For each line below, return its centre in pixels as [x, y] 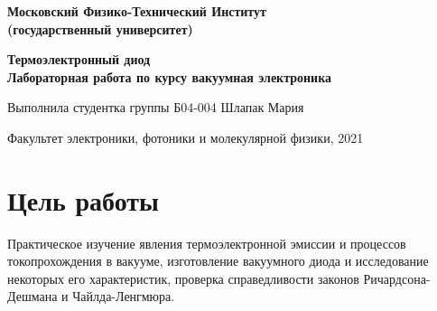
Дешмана [33, 296]
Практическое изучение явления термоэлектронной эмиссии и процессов [207, 243]
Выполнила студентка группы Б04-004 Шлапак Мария [156, 107]
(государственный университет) [100, 28]
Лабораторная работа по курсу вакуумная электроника [169, 76]
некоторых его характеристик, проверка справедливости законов [183, 278]
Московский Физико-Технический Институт [137, 11]
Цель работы [83, 199]
